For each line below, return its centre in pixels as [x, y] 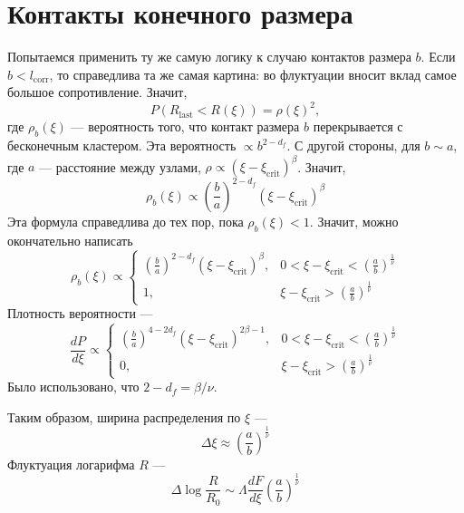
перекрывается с [358, 126]
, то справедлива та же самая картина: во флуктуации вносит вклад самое [253, 74]
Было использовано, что [73, 387]
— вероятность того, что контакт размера [185, 126]
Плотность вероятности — [80, 313]
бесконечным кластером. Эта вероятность [122, 145]
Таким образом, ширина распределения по [124, 416]
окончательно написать [70, 240]
